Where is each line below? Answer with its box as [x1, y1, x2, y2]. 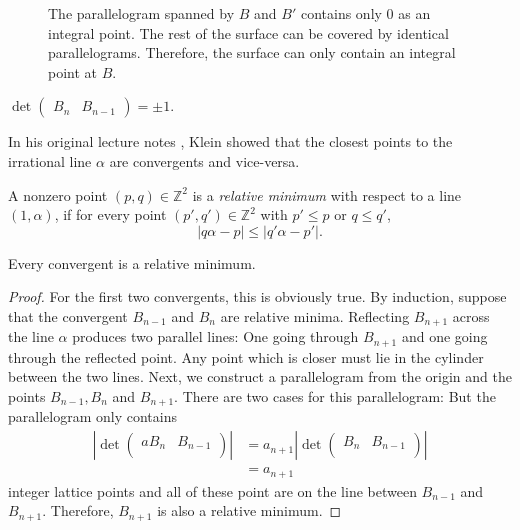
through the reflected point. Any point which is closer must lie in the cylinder [8, 346, 484, 367]
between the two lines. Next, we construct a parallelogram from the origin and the [8, 366, 512, 387]
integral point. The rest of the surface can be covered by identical [48, 22, 449, 43]
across [452, 305, 490, 326]
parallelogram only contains [8, 406, 177, 427]
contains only [300, 3, 382, 23]
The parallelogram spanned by [48, 3, 235, 23]
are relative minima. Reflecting [220, 305, 410, 326]
